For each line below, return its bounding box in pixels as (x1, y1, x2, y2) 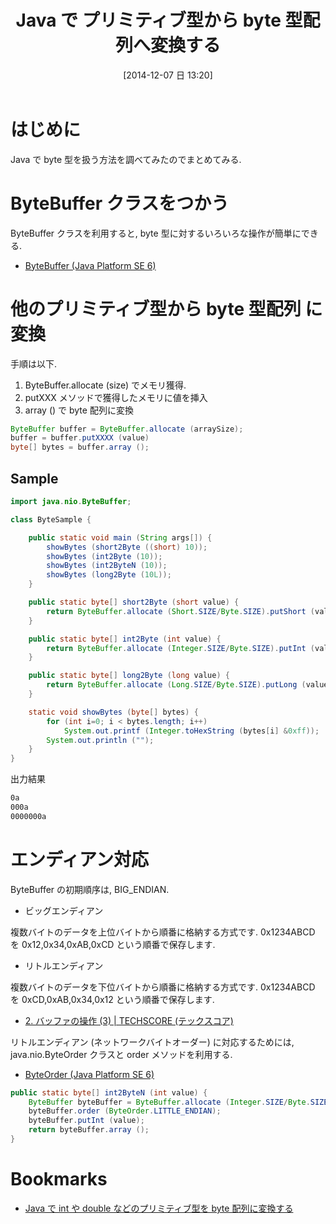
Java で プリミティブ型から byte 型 (15, 9, 303, 32)
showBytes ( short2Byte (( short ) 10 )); (46, 542, 208, 552)
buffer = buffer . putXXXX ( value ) (10, 433, 150, 443)
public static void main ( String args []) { (28, 532, 213, 543)
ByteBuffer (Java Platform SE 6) (24, 259, 157, 271)
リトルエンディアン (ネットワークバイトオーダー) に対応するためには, (10, 1036, 295, 1048)
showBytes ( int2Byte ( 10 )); (46, 551, 163, 561)
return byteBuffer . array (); (28, 1125, 150, 1135)
